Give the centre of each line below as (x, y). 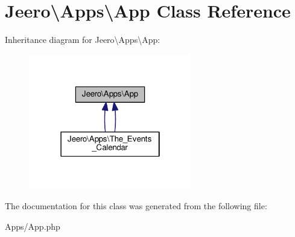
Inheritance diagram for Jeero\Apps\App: (83, 40)
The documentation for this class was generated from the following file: (136, 205)
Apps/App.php (33, 226)
